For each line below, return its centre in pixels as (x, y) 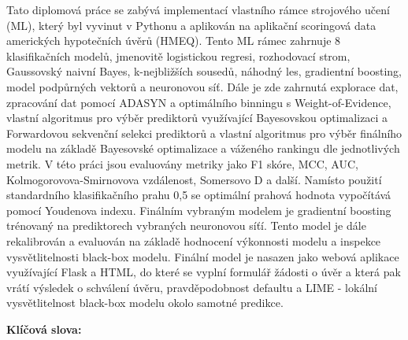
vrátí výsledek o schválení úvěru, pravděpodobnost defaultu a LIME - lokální (192, 287)
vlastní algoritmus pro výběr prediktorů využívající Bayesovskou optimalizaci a (197, 118)
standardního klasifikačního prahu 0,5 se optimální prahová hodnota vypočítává (199, 195)
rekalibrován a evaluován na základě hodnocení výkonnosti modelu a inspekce (194, 240)
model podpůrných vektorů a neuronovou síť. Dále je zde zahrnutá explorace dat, (202, 86)
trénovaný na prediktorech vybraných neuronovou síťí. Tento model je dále (186, 225)
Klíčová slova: (44, 329)
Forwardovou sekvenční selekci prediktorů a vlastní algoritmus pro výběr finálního (204, 133)
